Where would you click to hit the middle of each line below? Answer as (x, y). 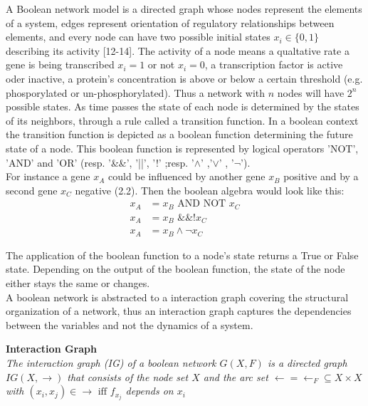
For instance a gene (48, 176)
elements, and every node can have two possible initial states (138, 37)
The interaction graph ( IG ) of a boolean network (111, 362)
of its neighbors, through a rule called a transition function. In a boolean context (182, 120)
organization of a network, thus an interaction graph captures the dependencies (179, 311)
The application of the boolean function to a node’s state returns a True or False (182, 255)
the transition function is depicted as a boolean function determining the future (179, 134)
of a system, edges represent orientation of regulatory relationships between (170, 22)
